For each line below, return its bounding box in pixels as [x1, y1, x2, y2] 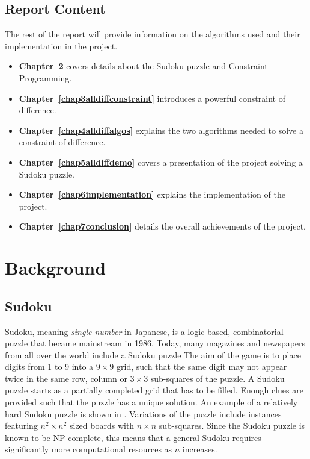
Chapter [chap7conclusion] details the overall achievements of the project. [19, 220, 306, 233]
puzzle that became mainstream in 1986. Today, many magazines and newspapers [5, 337, 306, 349]
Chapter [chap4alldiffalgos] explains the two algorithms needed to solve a [19, 123, 303, 136]
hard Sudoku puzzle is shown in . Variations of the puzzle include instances [5, 407, 282, 420]
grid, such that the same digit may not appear [117, 360, 287, 373]
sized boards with [69, 419, 135, 432]
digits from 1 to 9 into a [5, 360, 94, 373]
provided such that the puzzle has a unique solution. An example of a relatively [5, 396, 298, 408]
